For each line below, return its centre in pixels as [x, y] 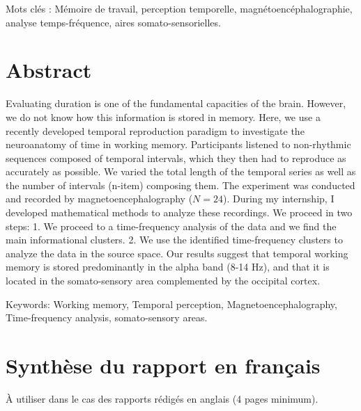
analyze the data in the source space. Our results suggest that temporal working [177, 253]
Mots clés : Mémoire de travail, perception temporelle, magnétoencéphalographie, [179, 8]
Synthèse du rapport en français [163, 365]
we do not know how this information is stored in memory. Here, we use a [163, 116]
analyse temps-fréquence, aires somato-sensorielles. [113, 22]
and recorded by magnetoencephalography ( [99, 199]
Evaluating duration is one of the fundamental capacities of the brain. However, [176, 103]
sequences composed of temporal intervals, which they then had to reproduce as [176, 158]
